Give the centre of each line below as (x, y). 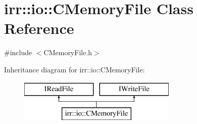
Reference (39, 28)
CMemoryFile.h (68, 52)
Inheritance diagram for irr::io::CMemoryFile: (75, 69)
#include (18, 52)
